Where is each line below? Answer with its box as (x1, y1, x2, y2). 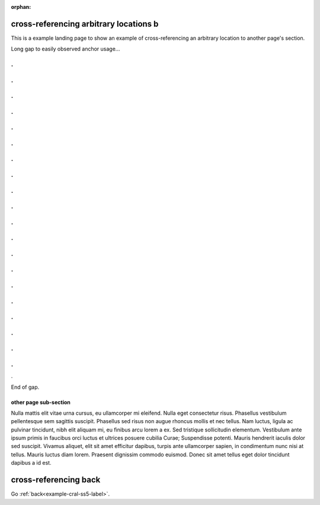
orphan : (11, 4, 31, 10)
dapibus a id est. (11, 459, 52, 466)
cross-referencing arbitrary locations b (11, 18, 159, 29)
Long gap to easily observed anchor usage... (11, 45, 120, 53)
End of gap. (11, 383, 40, 390)
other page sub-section (11, 398, 71, 406)
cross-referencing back (11, 475, 101, 485)
